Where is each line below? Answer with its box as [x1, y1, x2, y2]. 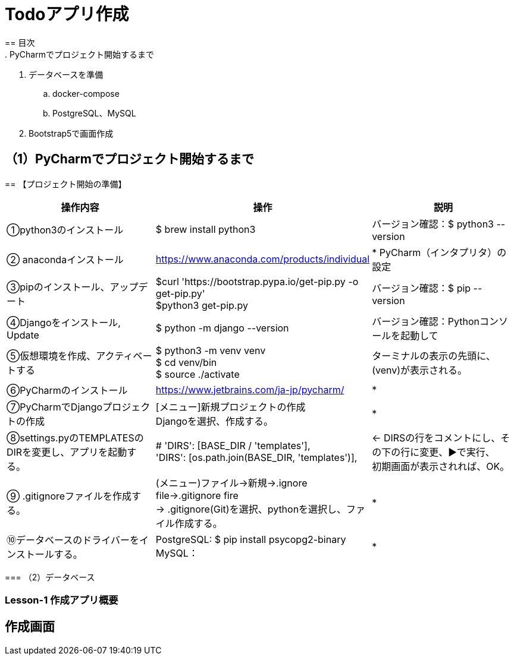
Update [7, 329, 39, 341]
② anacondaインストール [7, 253, 124, 266]
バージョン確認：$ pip [372, 282, 471, 294]
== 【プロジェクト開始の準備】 [5, 178, 127, 189]
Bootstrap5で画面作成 [29, 128, 114, 138]
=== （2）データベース [5, 571, 95, 582]
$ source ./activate [155, 368, 240, 380]
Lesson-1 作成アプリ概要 [5, 593, 118, 606]
